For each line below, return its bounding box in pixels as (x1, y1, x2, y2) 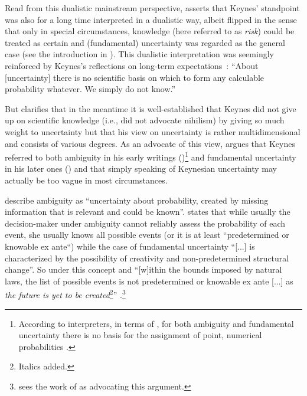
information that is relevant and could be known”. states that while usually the (5, 205, 290, 218)
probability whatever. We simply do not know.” (5, 83, 176, 95)
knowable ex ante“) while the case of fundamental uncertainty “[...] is (5, 240, 255, 252)
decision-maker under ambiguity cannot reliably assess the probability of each (5, 217, 285, 229)
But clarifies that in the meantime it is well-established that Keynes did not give (5, 102, 296, 114)
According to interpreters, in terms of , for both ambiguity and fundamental (18, 317, 294, 329)
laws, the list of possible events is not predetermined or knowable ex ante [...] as (5, 274, 293, 287)
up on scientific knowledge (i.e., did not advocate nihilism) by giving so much (5, 114, 285, 126)
